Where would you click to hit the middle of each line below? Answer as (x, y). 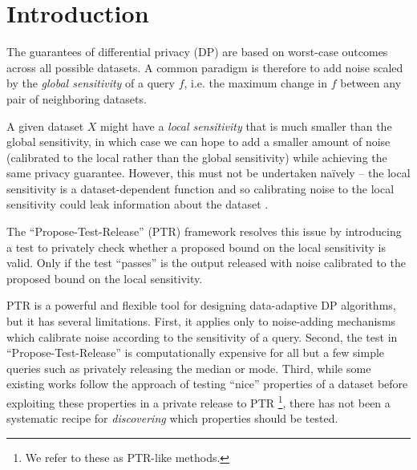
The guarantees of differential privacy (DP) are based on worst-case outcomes (197, 52)
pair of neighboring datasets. (77, 98)
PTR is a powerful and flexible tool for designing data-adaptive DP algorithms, (201, 305)
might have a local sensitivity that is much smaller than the (246, 126)
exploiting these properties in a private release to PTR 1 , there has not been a (198, 401)
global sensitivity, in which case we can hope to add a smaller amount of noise (198, 142)
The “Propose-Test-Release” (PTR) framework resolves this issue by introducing (204, 231)
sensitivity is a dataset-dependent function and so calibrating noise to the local (200, 188)
